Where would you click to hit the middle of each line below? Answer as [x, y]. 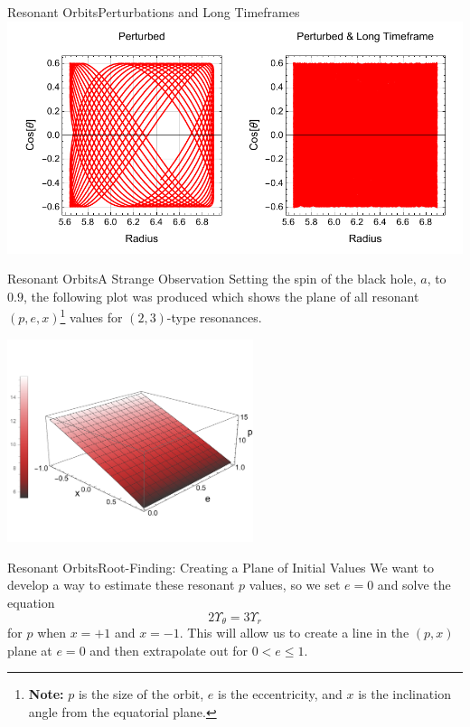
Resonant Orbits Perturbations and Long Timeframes [154, 12]
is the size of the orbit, [141, 694]
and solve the [414, 585]
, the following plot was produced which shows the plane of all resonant [221, 296]
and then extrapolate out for [169, 650]
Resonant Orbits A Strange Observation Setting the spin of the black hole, [212, 279]
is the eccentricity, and [280, 694]
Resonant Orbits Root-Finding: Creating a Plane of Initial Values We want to [221, 567]
